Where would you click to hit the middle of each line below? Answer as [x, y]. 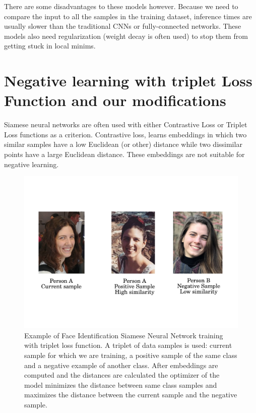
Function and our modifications [115, 100]
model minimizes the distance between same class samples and [121, 384]
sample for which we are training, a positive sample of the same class [131, 355]
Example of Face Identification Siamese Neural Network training [124, 335]
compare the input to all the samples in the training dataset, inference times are [128, 16]
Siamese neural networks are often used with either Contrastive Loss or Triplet [126, 124]
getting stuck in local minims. [50, 46]
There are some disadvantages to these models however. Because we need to [121, 6]
